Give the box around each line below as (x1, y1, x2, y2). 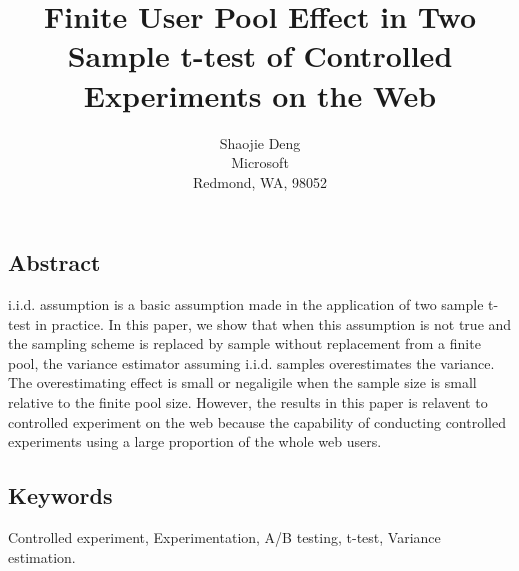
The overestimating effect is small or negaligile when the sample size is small (8, 372, 477, 393)
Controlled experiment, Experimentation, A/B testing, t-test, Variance (8, 527, 441, 548)
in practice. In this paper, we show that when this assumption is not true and (35, 313, 512, 334)
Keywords (8, 480, 113, 511)
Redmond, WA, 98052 (193, 171, 327, 192)
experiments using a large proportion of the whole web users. (8, 431, 382, 452)
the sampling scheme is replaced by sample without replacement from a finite (8, 333, 481, 354)
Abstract (8, 247, 101, 278)
